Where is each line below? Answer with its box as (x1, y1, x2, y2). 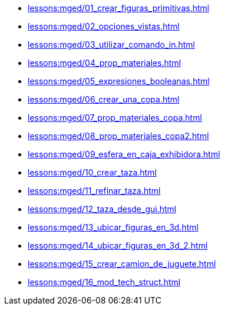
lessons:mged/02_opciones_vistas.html (28, 21, 180, 31)
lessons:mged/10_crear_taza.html (28, 167, 157, 177)
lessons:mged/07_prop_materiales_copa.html (28, 113, 202, 123)
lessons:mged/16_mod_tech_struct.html (28, 277, 181, 287)
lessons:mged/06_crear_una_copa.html (28, 94, 180, 104)
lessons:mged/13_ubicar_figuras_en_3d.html (28, 222, 198, 232)
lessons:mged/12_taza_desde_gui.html (28, 204, 177, 214)
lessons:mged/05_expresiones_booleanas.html (28, 76, 210, 86)
